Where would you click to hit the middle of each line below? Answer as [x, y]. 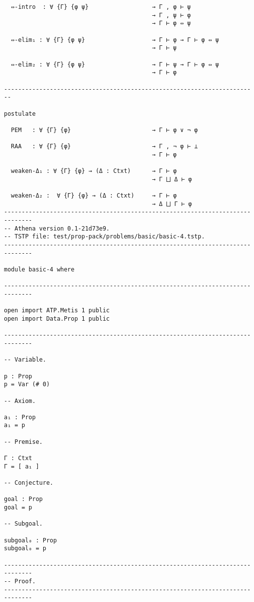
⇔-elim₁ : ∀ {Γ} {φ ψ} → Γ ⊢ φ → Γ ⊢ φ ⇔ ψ [115, 40]
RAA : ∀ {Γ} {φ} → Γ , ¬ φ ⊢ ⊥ [104, 147]
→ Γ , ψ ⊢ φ [171, 15]
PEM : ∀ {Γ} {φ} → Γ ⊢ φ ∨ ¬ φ [104, 130]
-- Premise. [23, 442]
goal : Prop [23, 499]
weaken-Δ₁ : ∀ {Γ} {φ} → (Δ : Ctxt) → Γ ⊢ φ [94, 171]
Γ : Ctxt [18, 458]
